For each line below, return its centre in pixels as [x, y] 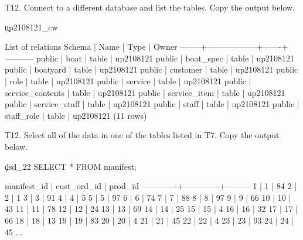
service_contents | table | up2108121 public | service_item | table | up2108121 [145, 92]
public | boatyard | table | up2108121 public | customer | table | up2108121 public [151, 69]
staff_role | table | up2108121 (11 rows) [76, 115]
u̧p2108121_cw [31, 27]
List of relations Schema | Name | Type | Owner [91, 47]
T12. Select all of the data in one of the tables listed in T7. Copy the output [142, 135]
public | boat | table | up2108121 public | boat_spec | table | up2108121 [165, 58]
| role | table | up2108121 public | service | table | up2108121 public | [128, 80]
